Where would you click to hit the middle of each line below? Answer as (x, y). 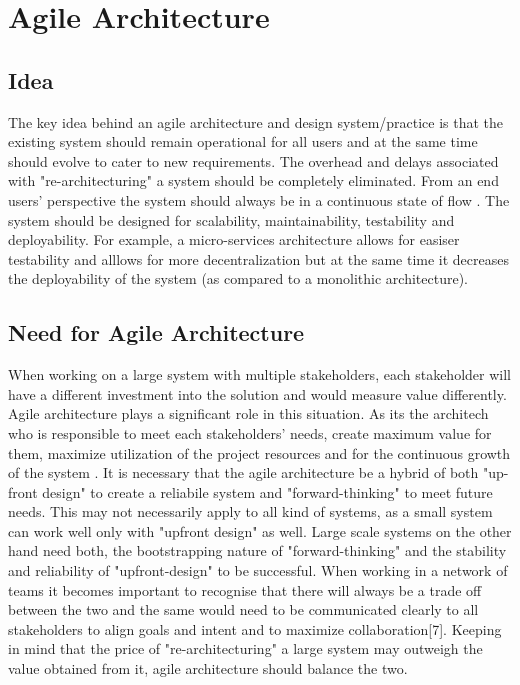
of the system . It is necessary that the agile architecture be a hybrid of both (243, 472)
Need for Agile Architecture (156, 332)
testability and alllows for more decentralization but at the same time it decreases (258, 258)
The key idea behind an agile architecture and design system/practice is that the (256, 121)
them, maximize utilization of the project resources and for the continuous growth (259, 452)
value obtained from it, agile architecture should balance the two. (208, 668)
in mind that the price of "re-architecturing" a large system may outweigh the (245, 648)
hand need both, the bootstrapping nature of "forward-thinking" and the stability (257, 550)
